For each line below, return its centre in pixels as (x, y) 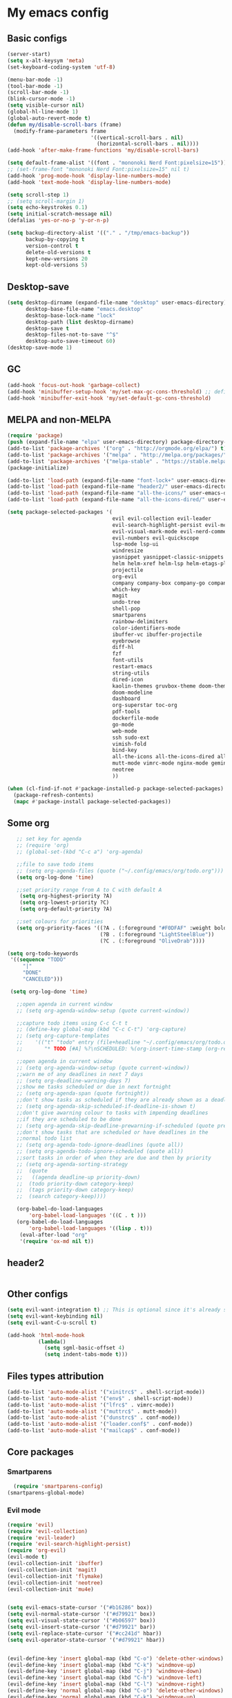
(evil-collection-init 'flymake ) (55, 1576)
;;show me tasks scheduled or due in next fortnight (94, 1087)
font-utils (128, 660)
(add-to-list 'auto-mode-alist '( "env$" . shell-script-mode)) (100, 1398)
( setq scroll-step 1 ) (38, 195)
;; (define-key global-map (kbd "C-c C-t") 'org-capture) (101, 1030)
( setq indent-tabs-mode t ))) (86, 1355)
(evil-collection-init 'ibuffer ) (55, 1564)
